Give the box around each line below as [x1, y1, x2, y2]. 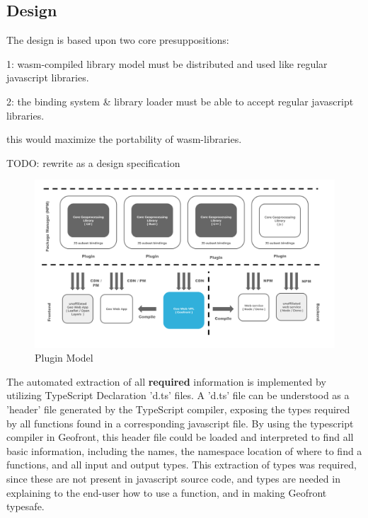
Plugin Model [35, 350, 93, 365]
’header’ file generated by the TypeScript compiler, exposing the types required [6, 401, 350, 416]
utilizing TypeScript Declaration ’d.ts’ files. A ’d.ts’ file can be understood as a [6, 388, 350, 403]
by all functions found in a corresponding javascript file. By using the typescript [6, 415, 354, 430]
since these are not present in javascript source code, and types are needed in [6, 471, 340, 485]
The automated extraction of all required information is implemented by [6, 374, 326, 388]
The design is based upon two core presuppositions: [6, 33, 229, 47]
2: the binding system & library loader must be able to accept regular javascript [6, 93, 354, 108]
